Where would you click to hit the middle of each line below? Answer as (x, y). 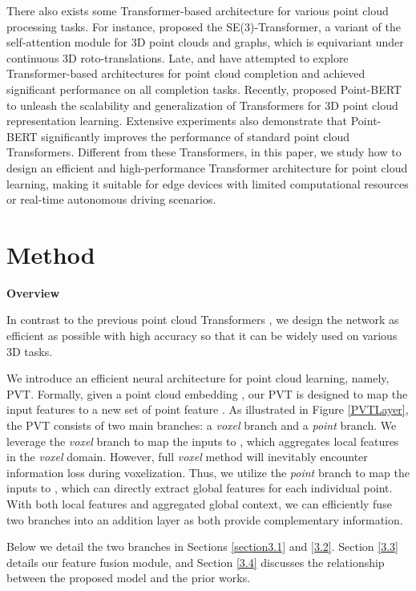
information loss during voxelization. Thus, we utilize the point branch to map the (208, 472)
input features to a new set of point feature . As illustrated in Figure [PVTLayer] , (208, 409)
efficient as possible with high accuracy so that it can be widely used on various (202, 336)
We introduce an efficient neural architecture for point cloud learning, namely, (198, 378)
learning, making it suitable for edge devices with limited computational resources (208, 183)
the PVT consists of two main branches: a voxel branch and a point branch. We (202, 425)
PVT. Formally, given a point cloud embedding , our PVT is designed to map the (207, 393)
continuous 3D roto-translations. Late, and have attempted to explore (178, 57)
